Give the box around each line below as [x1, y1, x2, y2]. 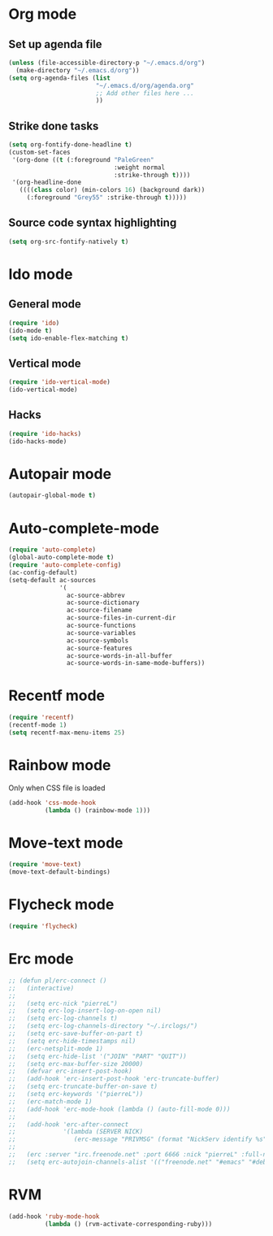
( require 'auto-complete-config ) [8, 561, 122, 569]
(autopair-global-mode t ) [8, 491, 96, 500]
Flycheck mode [8, 895, 115, 914]
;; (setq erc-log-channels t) [8, 1014, 118, 1023]
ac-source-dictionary [66, 598, 140, 607]
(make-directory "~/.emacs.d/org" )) [15, 66, 140, 74]
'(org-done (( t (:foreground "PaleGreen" [11, 155, 154, 163]
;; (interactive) [8, 984, 75, 992]
